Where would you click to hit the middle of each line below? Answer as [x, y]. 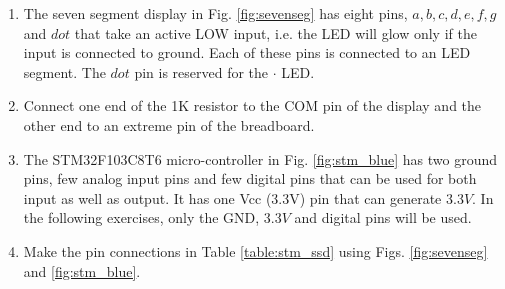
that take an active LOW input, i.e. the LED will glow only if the [275, 32]
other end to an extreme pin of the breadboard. [169, 124]
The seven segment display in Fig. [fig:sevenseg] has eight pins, [215, 13]
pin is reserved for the [201, 71]
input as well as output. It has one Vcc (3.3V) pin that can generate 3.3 [243, 197]
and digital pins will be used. [383, 217]
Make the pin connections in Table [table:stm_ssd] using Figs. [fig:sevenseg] [255, 250]
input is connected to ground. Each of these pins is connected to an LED [247, 52]
